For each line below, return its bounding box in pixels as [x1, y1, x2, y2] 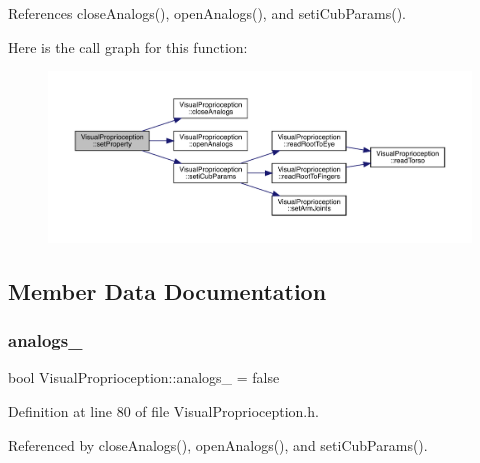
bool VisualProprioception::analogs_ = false [8, 367, 280, 388]
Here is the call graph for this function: [8, 36, 248, 57]
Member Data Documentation [8, 275, 327, 306]
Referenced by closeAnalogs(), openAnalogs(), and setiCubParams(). [8, 434, 428, 455]
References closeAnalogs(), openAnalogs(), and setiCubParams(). [8, 3, 406, 23]
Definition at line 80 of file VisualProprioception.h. [8, 400, 319, 421]
